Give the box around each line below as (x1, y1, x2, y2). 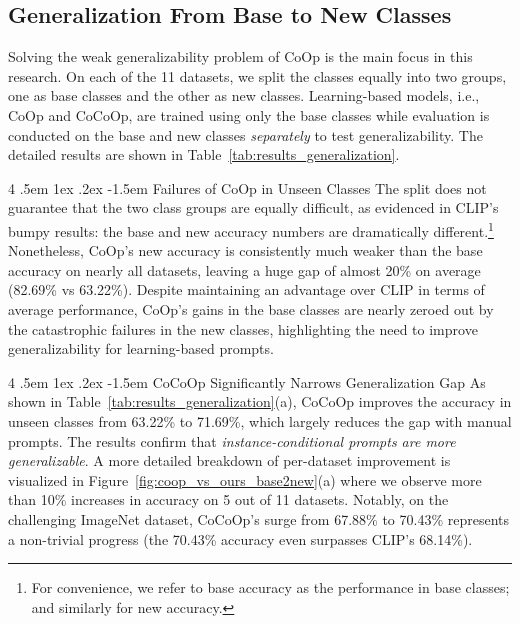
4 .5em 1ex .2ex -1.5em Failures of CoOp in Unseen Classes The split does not (8, 177, 487, 198)
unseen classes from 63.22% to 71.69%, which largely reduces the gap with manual (8, 410, 512, 431)
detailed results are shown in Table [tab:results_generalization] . (8, 144, 400, 165)
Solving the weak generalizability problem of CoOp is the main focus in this (8, 46, 473, 67)
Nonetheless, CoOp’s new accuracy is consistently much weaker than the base (8, 240, 483, 261)
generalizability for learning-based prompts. (8, 338, 274, 359)
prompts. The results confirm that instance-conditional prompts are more (8, 430, 456, 451)
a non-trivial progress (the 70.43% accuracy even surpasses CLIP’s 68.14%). (8, 528, 473, 549)
